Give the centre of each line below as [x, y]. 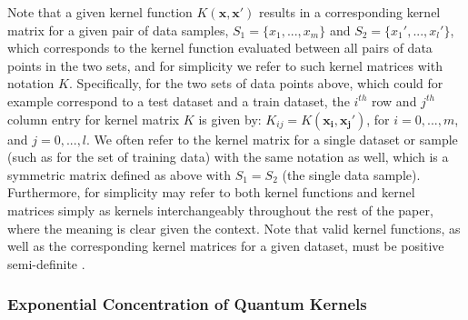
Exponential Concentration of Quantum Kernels [187, 304]
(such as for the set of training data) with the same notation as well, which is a [228, 157]
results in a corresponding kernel [350, 12]
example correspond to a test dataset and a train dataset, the [179, 100]
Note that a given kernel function [100, 12]
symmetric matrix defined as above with [119, 174]
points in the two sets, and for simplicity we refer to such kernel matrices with [225, 65]
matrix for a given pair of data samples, [118, 30]
